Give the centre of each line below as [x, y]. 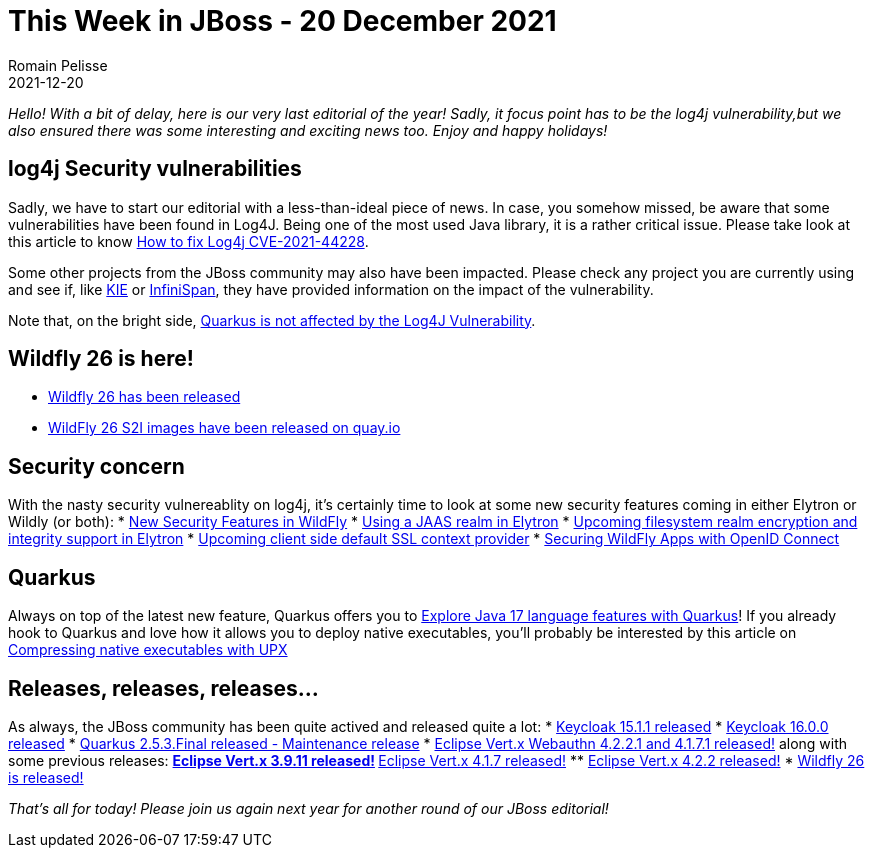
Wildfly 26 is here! [101, 359]
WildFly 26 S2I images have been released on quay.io [224, 428]
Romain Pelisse [58, 65]
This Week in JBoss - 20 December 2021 [282, 21]
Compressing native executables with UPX [148, 650]
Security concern [96, 466]
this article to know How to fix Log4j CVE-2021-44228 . [188, 241]
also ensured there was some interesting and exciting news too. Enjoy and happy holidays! [308, 130]
